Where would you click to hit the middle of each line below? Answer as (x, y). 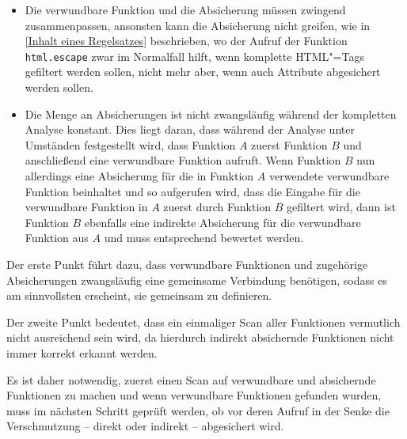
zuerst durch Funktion (217, 207)
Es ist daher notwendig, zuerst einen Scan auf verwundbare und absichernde (191, 379)
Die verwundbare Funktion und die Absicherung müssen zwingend (185, 9)
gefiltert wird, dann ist (341, 207)
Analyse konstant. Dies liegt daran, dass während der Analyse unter (190, 129)
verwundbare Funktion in (86, 207)
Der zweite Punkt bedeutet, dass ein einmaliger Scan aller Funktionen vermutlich (203, 322)
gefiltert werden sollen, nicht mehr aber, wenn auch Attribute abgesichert (203, 72)
